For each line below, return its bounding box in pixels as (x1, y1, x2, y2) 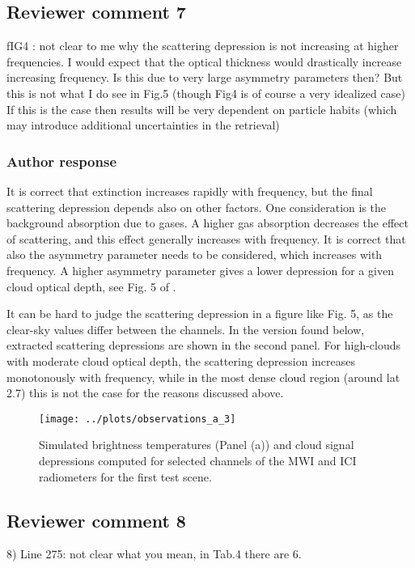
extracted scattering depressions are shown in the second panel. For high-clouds (6, 337, 401, 354)
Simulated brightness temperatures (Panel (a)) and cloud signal (39, 436, 354, 453)
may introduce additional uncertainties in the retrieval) (6, 117, 280, 134)
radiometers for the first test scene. (39, 468, 212, 485)
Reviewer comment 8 (6, 507, 186, 532)
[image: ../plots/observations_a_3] (39, 413, 236, 425)
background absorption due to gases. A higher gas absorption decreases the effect (6, 214, 409, 231)
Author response (6, 150, 117, 171)
